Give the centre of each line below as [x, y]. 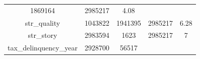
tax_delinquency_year [43, 48]
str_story [43, 35]
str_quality [43, 22]
